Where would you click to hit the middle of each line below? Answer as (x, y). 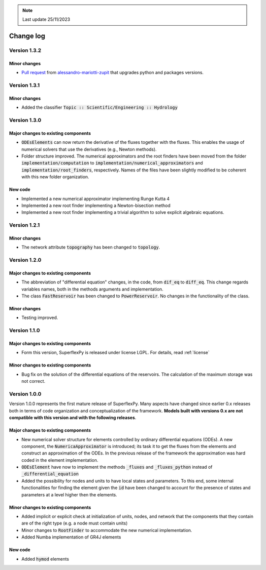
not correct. (33, 381)
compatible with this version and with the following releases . (73, 418)
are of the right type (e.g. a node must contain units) (74, 523)
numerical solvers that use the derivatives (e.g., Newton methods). (89, 149)
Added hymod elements (45, 559)
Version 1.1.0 (25, 330)
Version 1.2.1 (25, 225)
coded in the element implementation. (60, 460)
